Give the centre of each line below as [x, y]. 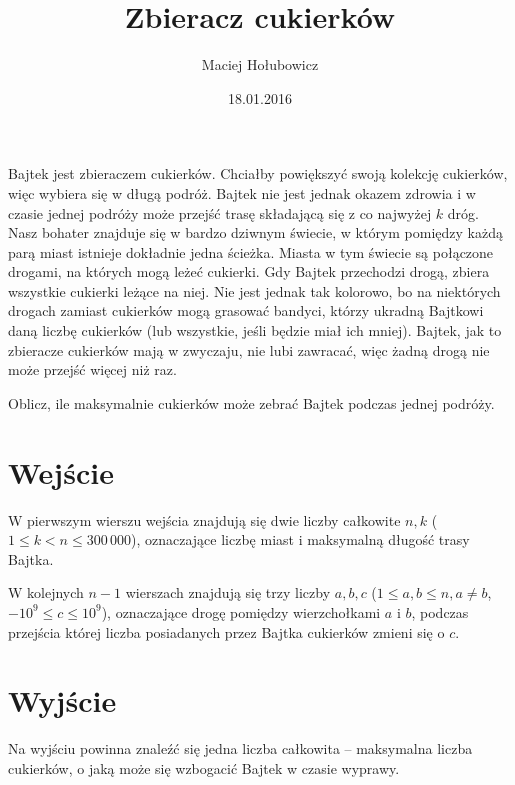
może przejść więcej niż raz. [92, 369]
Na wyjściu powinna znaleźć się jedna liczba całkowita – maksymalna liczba [240, 748]
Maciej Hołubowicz [260, 64]
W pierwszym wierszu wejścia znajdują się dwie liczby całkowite [204, 519]
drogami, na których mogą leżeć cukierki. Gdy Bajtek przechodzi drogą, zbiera [249, 271]
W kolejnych [46, 592]
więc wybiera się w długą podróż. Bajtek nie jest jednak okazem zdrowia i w [242, 192]
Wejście [61, 471]
